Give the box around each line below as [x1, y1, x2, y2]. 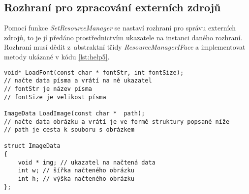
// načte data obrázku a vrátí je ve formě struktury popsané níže [4, 118, 230, 125]
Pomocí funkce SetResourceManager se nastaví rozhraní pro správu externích [4, 23, 236, 33]
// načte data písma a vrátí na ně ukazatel [4, 77, 152, 84]
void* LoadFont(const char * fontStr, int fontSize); [4, 69, 184, 76]
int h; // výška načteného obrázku [18, 175, 134, 183]
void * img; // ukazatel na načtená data [18, 159, 156, 166]
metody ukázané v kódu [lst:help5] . [4, 51, 110, 61]
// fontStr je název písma [4, 85, 92, 92]
